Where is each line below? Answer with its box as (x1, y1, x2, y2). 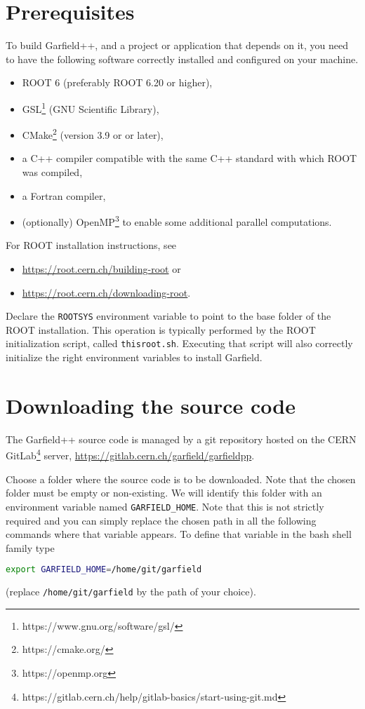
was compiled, (22, 165, 83, 179)
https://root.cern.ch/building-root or (22, 262, 181, 276)
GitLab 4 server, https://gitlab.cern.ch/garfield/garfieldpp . (6, 446, 255, 463)
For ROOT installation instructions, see (6, 238, 177, 252)
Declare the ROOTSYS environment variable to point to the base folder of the (6, 309, 331, 323)
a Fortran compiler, (22, 188, 106, 203)
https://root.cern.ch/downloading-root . (22, 285, 191, 299)
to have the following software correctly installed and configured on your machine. (6, 51, 359, 66)
